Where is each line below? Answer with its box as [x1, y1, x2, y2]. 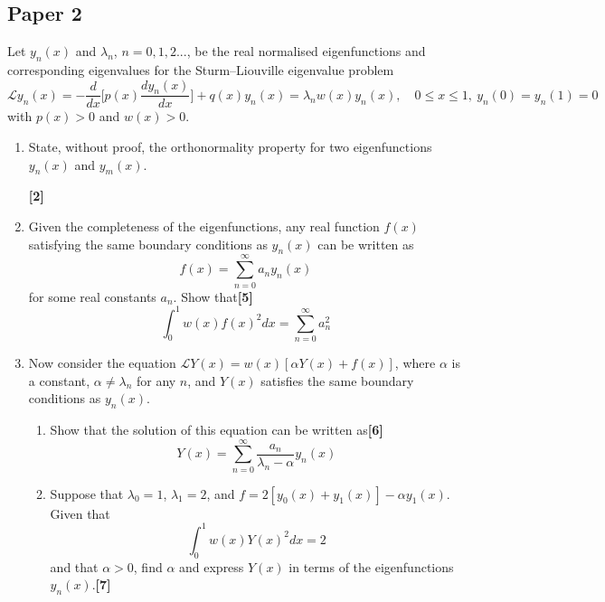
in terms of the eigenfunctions [288, 557, 454, 576]
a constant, [28, 371, 90, 390]
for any [136, 371, 176, 390]
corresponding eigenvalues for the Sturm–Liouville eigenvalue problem [7, 61, 394, 79]
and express [179, 557, 244, 576]
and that [50, 557, 99, 576]
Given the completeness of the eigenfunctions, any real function [28, 217, 380, 235]
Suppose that [50, 484, 124, 503]
